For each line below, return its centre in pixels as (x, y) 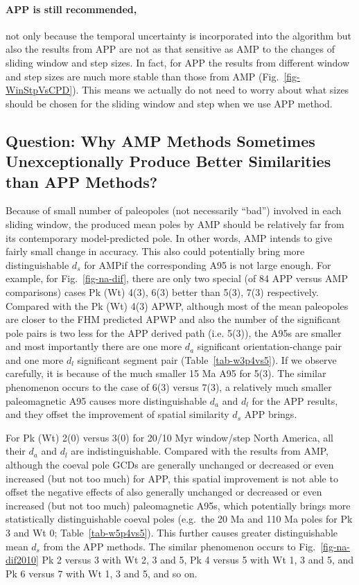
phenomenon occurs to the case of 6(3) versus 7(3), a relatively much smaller (169, 387)
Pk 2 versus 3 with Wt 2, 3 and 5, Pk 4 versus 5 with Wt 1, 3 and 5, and (198, 560)
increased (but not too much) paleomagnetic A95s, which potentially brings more (178, 505)
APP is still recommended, (71, 9)
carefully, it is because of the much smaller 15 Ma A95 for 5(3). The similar (166, 373)
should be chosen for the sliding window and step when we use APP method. (169, 103)
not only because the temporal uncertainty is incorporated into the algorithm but (178, 35)
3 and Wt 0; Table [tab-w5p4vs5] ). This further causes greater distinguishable (172, 532)
